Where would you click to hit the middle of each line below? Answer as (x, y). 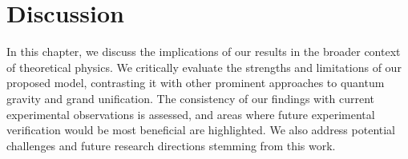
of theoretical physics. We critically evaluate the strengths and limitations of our (204, 67)
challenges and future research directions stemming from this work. (171, 145)
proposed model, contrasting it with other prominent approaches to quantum (196, 83)
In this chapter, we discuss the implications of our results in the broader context (204, 52)
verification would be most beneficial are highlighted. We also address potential (201, 130)
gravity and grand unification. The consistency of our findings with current (190, 98)
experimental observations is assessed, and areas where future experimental (191, 114)
